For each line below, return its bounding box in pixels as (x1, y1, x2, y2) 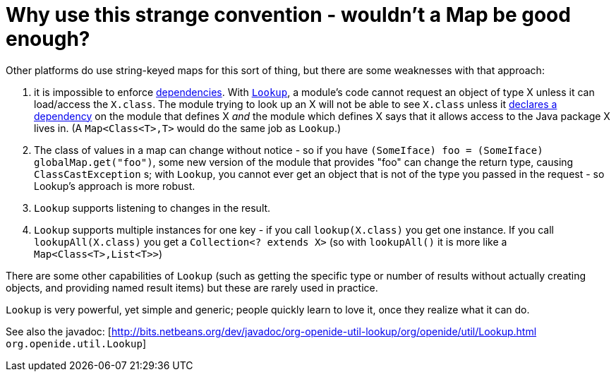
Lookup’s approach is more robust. (34, 179, 195, 192)
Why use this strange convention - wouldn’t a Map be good (6, 3, 571, 27)
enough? (6, 27, 90, 51)
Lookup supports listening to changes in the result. (34, 201, 271, 214)
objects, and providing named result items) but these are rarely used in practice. (6, 281, 378, 294)
